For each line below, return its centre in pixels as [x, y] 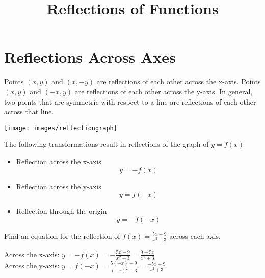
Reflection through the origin [61, 211]
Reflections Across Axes [90, 57]
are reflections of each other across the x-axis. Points [179, 81]
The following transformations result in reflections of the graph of [107, 144]
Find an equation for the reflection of [62, 235]
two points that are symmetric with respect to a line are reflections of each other [130, 101]
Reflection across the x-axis [59, 161]
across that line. [29, 111]
